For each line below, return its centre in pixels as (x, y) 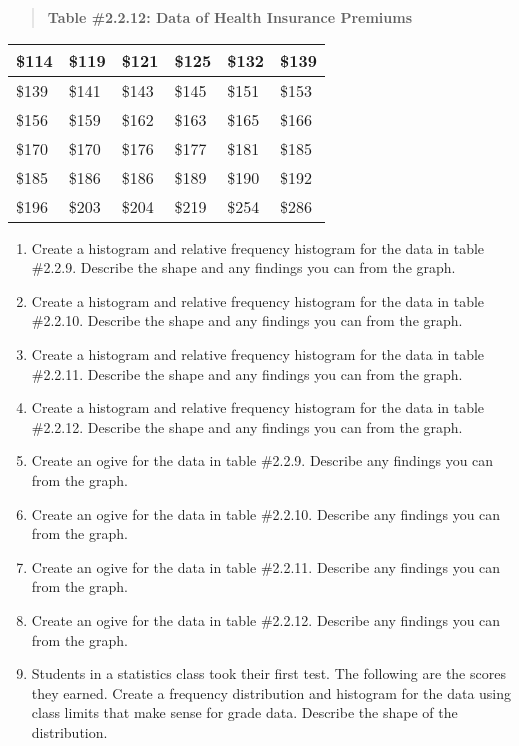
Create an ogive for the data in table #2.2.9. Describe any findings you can (262, 460)
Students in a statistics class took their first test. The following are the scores (268, 673)
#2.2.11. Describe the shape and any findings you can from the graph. (247, 373)
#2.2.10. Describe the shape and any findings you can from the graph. (247, 320)
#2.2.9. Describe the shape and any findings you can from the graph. (243, 267)
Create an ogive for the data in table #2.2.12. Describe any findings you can (266, 619)
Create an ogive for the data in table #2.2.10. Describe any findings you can (266, 513)
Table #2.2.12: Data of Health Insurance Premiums (230, 17)
